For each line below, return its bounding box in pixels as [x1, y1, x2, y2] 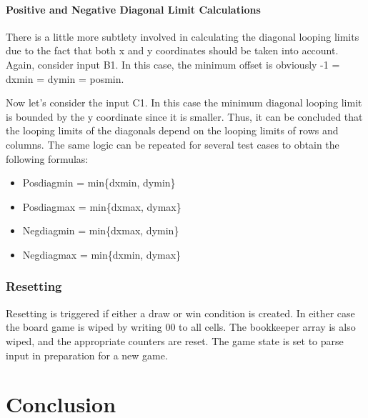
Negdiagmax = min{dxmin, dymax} [22, 247, 181, 262]
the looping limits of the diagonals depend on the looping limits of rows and [6, 123, 339, 138]
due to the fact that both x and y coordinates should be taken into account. [6, 43, 339, 58]
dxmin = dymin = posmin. [6, 71, 124, 86]
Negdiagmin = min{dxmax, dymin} [22, 223, 179, 238]
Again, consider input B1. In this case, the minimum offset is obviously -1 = [6, 56, 340, 71]
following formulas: [6, 151, 89, 166]
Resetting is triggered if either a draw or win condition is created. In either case [6, 305, 355, 320]
